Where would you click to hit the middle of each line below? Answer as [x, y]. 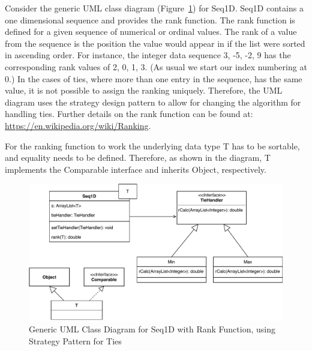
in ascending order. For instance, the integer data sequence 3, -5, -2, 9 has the [148, 55]
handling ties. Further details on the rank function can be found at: [129, 114]
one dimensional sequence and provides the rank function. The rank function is [150, 19]
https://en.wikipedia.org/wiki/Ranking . [78, 125]
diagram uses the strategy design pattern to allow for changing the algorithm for [153, 102]
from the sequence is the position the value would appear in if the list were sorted [155, 43]
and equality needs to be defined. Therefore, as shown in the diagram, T [138, 157]
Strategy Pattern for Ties [75, 340]
